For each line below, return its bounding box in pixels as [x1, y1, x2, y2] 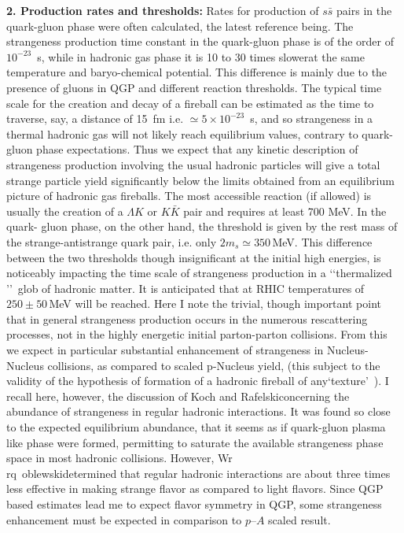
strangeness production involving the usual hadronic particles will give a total [6, 156, 380, 172]
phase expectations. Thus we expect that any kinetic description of [36, 141, 358, 157]
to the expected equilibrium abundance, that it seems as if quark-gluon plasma [6, 419, 386, 435]
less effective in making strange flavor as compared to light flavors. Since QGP [6, 480, 384, 497]
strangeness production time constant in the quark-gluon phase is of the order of [6, 33, 395, 50]
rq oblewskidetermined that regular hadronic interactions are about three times [6, 465, 391, 481]
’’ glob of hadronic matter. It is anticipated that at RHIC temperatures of [6, 279, 365, 296]
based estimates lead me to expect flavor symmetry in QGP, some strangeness [6, 496, 382, 512]
